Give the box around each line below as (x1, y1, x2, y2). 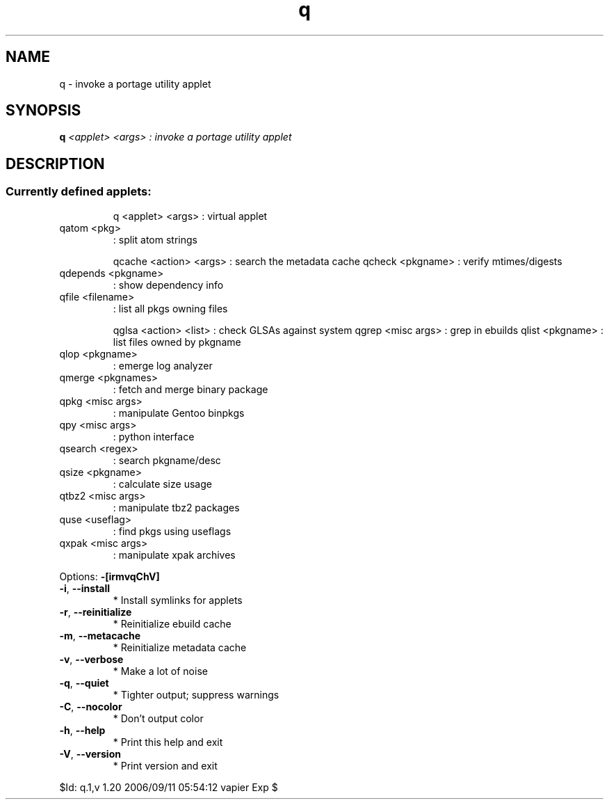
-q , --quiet (59, 676, 109, 689)
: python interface (113, 430, 195, 443)
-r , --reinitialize (59, 605, 132, 618)
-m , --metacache (59, 629, 141, 641)
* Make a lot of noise (113, 664, 208, 677)
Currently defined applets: (6, 184, 152, 199)
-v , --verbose (59, 653, 124, 665)
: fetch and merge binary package (113, 383, 268, 395)
